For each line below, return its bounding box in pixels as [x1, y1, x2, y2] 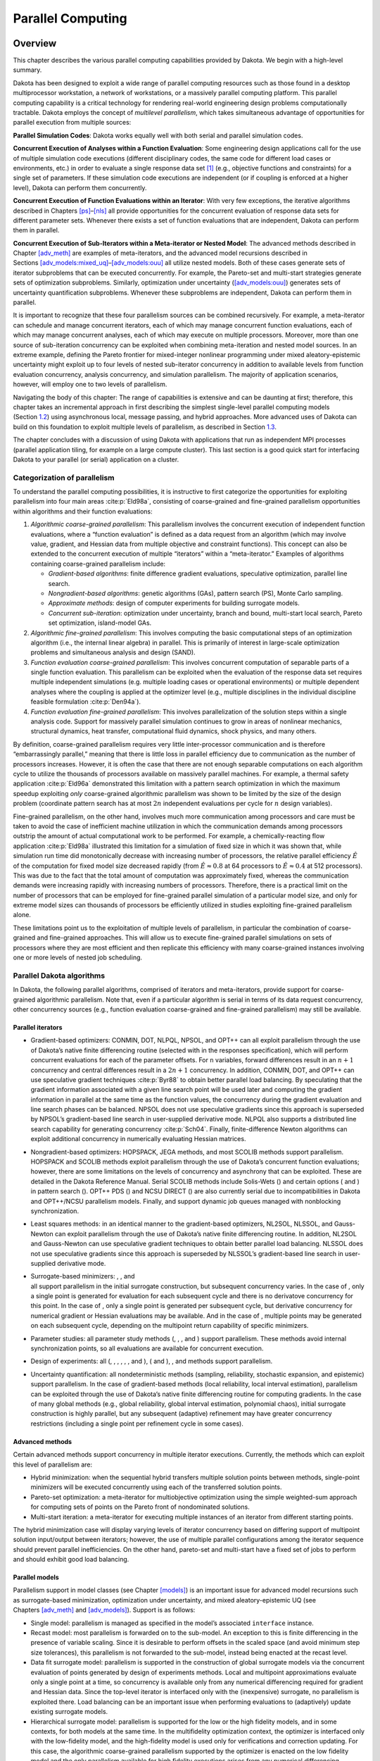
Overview [13, 37, 57, 49]
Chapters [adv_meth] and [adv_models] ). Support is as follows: [13, 1606, 196, 1614]
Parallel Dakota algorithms [13, 971, 106, 981]
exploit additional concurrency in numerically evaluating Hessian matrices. [30, 1135, 246, 1143]
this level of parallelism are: [13, 1460, 93, 1469]
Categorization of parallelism [13, 473, 115, 483]
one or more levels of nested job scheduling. [13, 953, 143, 962]
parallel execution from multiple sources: [13, 118, 132, 127]
